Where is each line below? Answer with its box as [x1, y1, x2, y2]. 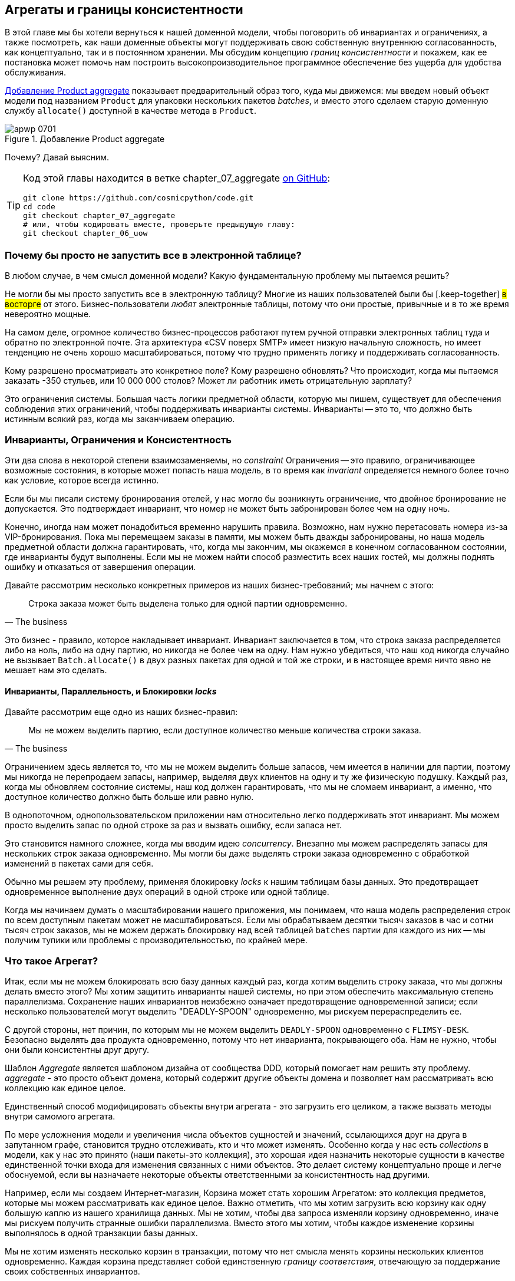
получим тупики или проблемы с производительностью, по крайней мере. [5, 935, 308, 946]
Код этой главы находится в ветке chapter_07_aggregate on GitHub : [23, 172, 330, 185]
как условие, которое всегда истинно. [5, 475, 159, 485]
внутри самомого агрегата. [5, 1111, 115, 1121]
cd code [23, 202, 55, 212]
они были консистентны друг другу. [5, 1044, 149, 1055]
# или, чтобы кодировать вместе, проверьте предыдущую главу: [23, 220, 295, 229]
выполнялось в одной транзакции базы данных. [5, 1227, 198, 1238]
